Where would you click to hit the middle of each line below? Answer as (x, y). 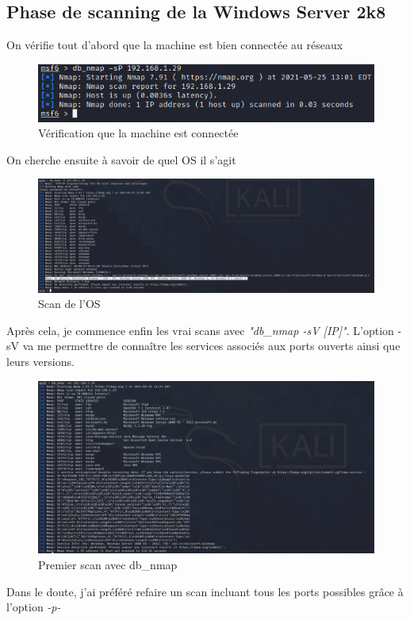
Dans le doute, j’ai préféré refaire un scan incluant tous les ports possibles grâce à (205, 591)
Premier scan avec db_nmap (108, 564)
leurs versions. (40, 362)
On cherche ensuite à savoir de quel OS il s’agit (121, 159)
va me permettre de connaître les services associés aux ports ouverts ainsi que (211, 346)
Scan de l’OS (69, 304)
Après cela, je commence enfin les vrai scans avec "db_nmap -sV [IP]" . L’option (200, 330)
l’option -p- (34, 607)
